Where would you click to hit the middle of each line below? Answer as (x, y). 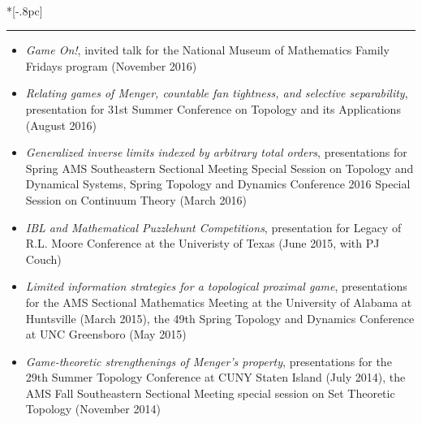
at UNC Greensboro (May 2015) (106, 334)
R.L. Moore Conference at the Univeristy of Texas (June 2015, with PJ (202, 243)
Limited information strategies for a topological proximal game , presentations (216, 286)
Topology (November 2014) (93, 409)
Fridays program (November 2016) (111, 65)
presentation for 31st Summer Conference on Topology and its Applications (213, 108)
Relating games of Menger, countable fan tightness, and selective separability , (217, 93)
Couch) (43, 259)
